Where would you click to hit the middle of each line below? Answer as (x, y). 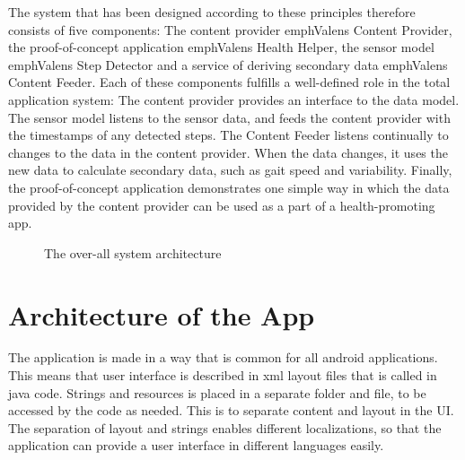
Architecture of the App (162, 314)
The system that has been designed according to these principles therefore (212, 12)
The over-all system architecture (133, 252)
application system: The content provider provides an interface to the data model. (234, 99)
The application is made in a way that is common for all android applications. (223, 357)
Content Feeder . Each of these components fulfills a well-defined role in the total (229, 82)
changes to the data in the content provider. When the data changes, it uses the (228, 152)
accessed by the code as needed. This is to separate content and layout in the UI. (231, 410)
